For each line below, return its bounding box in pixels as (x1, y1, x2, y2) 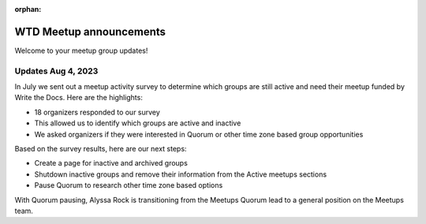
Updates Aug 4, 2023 (14, 65, 99, 77)
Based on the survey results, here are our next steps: (14, 144, 187, 153)
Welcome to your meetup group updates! (14, 46, 148, 55)
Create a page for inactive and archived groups (34, 159, 189, 168)
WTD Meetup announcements (14, 24, 166, 39)
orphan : (14, 5, 42, 13)
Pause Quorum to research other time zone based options (34, 181, 223, 190)
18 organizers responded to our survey (34, 107, 161, 117)
